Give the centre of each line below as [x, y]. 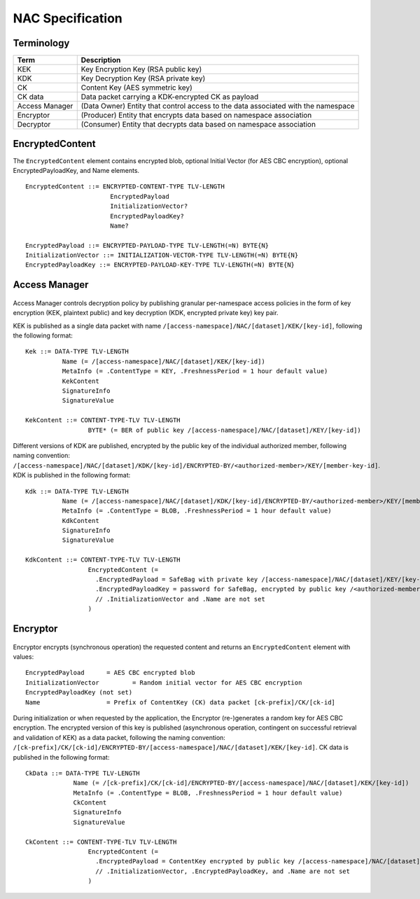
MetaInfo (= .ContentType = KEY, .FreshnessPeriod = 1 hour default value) [195, 371]
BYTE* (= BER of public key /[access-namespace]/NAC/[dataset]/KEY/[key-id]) [225, 430]
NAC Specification [68, 18]
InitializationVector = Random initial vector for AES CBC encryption [164, 682]
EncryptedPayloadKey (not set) [79, 692]
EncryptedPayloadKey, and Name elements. [76, 170]
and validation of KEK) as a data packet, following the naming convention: [119, 737]
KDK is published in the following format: [72, 475]
